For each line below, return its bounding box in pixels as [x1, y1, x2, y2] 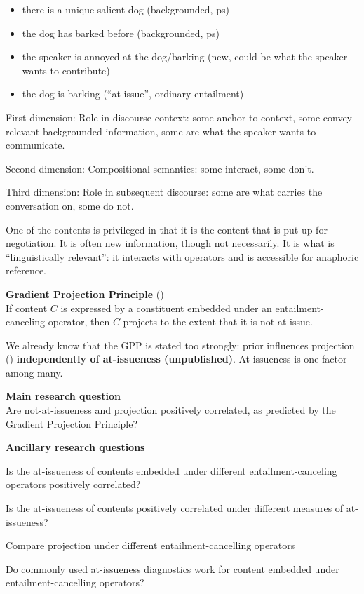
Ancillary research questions [6, 440, 145, 454]
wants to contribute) [22, 62, 110, 77]
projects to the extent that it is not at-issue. [123, 314, 313, 329]
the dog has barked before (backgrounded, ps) [22, 25, 220, 40]
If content [6, 300, 48, 315]
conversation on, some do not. [6, 198, 134, 212]
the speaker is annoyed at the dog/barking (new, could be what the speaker [22, 49, 348, 64]
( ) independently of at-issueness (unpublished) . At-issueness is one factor [6, 351, 347, 366]
